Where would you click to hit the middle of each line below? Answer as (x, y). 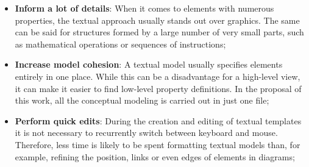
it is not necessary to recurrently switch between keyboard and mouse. (146, 133)
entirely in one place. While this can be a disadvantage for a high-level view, (158, 76)
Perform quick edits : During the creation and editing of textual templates (158, 120)
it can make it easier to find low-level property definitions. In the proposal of (158, 88)
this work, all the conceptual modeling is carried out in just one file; (142, 100)
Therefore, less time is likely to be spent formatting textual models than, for (158, 144)
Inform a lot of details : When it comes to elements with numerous (144, 8)
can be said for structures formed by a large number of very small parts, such (159, 32)
